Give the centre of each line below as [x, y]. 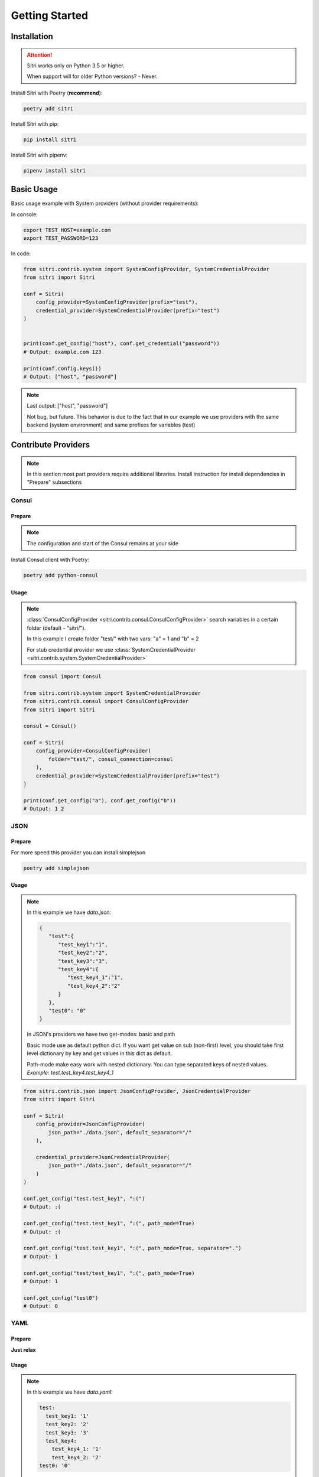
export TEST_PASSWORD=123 [61, 238]
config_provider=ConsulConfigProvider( [94, 751]
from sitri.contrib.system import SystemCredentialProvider [112, 693]
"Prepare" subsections [54, 482]
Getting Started [50, 15]
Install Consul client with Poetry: [50, 560]
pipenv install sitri [55, 170]
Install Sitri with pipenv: [39, 155]
